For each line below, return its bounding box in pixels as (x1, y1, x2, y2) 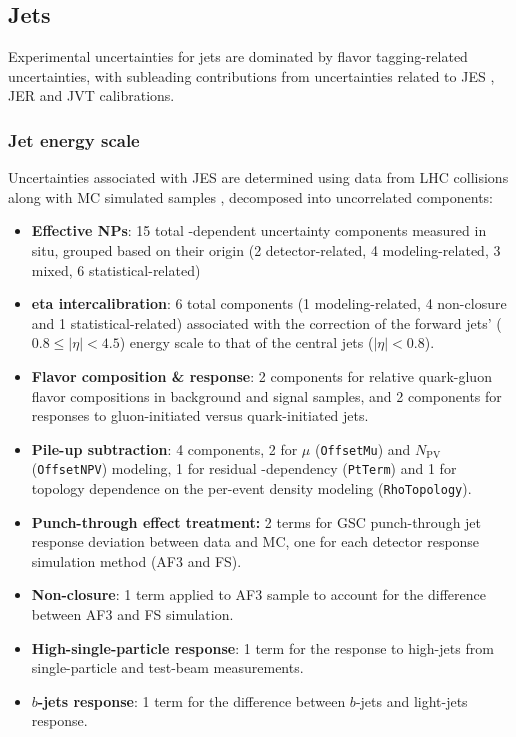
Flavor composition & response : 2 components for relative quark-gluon (31, 365, 492, 386)
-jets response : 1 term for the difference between (37, 690, 346, 711)
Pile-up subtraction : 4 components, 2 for (31, 438, 298, 459)
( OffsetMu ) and (314, 438, 411, 459)
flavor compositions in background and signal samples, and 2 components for (31, 385, 502, 406)
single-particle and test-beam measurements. (31, 657, 304, 678)
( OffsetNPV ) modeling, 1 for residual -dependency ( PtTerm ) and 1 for (31, 458, 457, 479)
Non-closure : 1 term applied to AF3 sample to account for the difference (31, 584, 486, 605)
